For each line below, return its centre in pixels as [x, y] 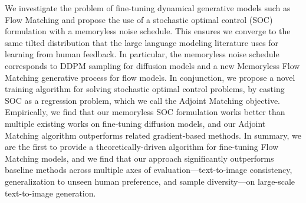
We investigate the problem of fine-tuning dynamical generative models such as [148, 8]
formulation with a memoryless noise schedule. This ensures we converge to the [148, 31]
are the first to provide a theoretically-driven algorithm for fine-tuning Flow [142, 147]
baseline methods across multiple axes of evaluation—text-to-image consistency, [149, 170]
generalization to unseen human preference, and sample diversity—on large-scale [150, 181]
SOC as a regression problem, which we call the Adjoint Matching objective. [142, 100]
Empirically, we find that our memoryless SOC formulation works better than [145, 112]
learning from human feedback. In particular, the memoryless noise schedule [142, 54]
